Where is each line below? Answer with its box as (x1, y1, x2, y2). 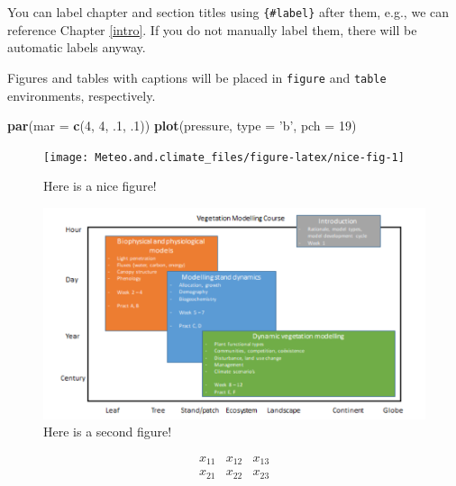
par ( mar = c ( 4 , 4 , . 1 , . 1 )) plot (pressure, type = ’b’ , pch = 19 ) (7, 116, 357, 135)
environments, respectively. (7, 85, 156, 104)
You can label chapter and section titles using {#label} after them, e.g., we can (7, 3, 450, 21)
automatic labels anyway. (7, 38, 146, 57)
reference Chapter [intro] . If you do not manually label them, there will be (7, 20, 417, 39)
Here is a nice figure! (43, 176, 157, 195)
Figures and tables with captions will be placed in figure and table (7, 67, 387, 86)
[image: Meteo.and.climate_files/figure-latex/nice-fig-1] (43, 150, 405, 164)
